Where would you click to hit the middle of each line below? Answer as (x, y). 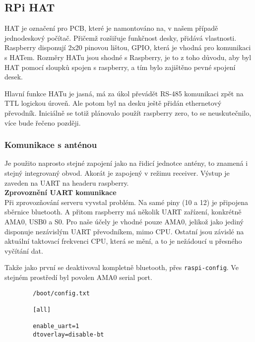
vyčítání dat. (24, 250)
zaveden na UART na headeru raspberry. (67, 182)
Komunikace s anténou (51, 145)
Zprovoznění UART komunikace (61, 192)
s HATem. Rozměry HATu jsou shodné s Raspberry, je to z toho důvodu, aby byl (128, 57)
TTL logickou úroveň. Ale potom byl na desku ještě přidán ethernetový (113, 103)
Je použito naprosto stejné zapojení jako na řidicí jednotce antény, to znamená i (126, 163)
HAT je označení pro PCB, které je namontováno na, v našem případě (111, 28)
